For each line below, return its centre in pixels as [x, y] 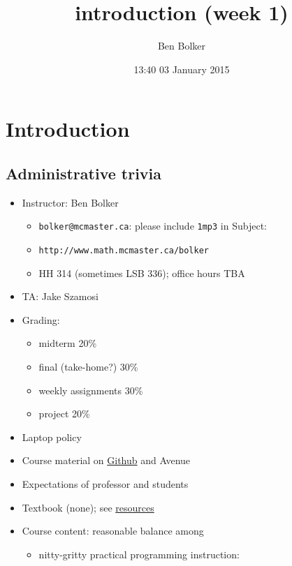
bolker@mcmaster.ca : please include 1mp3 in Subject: [153, 226]
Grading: [41, 319]
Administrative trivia [84, 173]
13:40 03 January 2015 [182, 69]
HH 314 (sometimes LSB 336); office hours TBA [142, 273]
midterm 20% [68, 343]
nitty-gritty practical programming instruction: [139, 554]
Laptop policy [52, 437]
